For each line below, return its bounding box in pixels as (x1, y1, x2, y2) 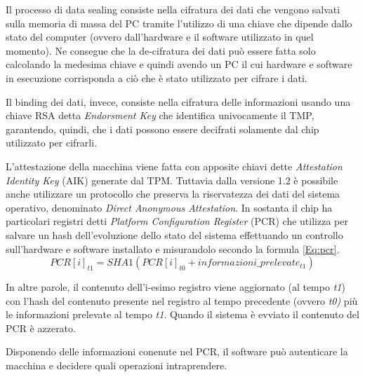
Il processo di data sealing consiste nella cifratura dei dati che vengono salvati (6, 2, 340, 16)
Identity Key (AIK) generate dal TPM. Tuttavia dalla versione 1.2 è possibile (6, 172, 338, 187)
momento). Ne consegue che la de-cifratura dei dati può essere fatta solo (6, 43, 316, 57)
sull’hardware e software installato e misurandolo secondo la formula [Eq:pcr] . (6, 241, 340, 256)
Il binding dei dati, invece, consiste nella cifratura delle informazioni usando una (6, 94, 351, 109)
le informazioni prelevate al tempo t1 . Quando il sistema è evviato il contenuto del (6, 307, 359, 322)
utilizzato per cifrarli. (6, 135, 98, 150)
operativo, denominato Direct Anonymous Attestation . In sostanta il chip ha (6, 200, 333, 214)
